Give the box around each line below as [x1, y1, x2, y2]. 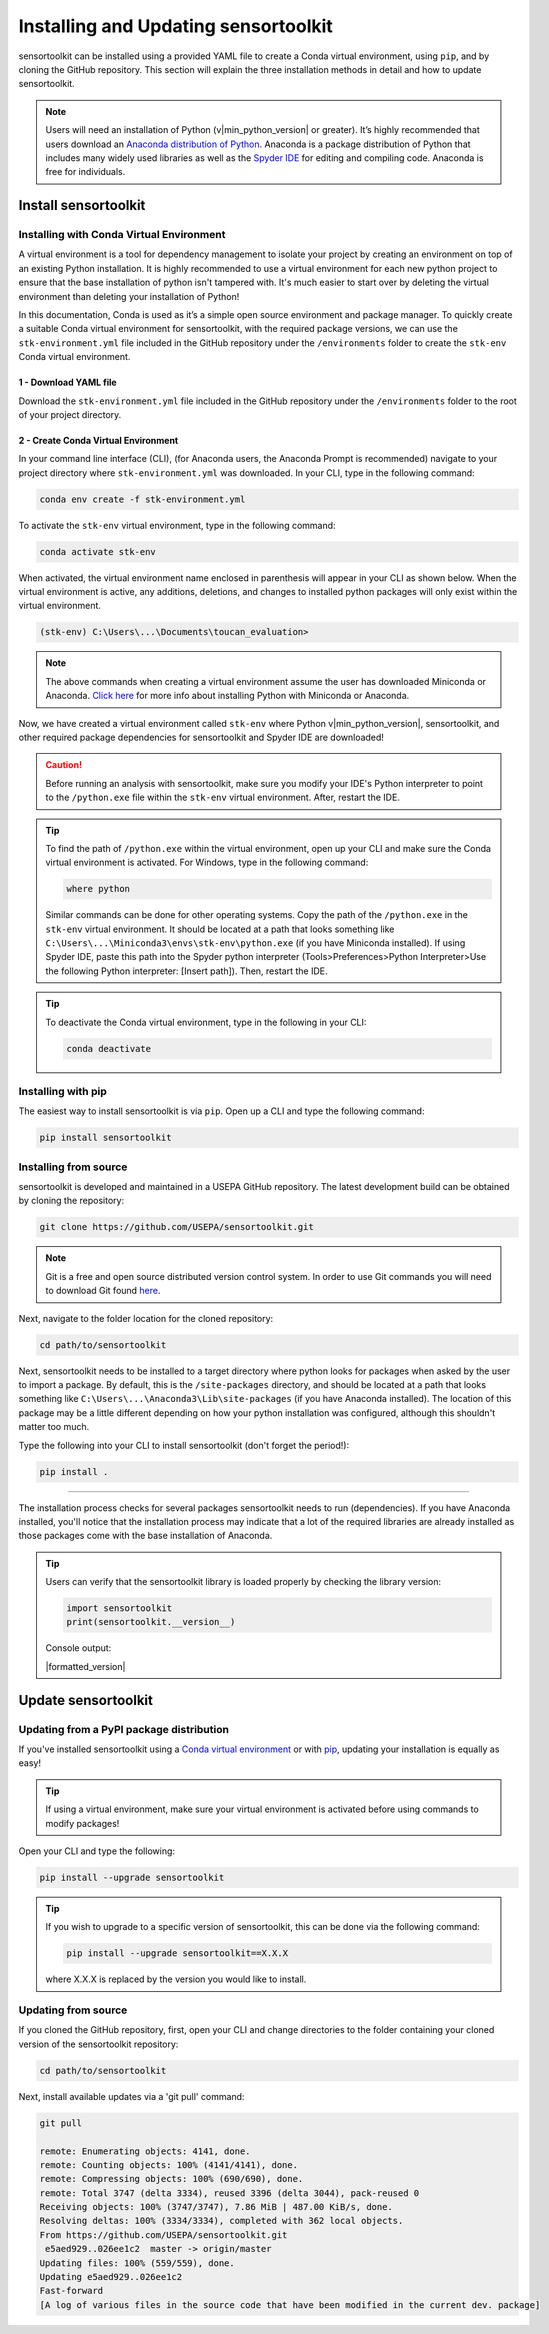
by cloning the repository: [18, 1195, 125, 1207]
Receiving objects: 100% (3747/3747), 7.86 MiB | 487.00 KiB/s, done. [39, 2201, 394, 2213]
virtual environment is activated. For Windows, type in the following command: [45, 856, 369, 869]
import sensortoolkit [66, 1603, 173, 1614]
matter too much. [18, 1421, 90, 1433]
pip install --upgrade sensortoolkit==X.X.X [66, 1948, 289, 1959]
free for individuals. [45, 166, 126, 178]
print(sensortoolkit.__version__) [66, 1616, 236, 1628]
